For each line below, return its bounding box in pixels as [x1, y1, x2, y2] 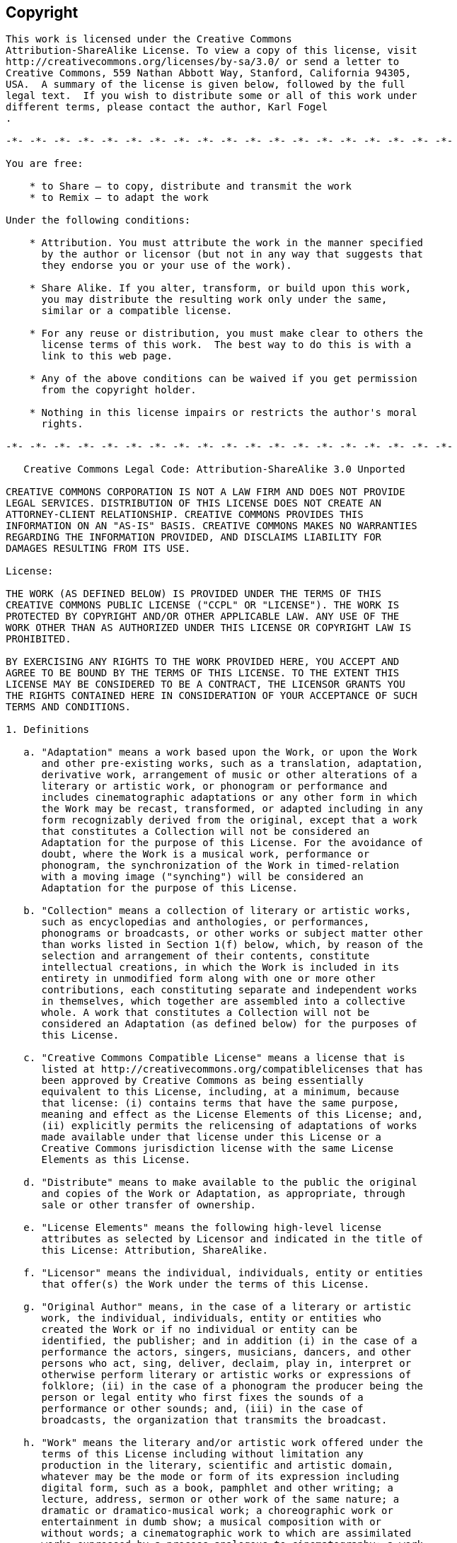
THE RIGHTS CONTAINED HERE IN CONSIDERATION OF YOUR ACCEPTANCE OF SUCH [6, 690, 417, 702]
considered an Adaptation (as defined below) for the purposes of [41, 1018, 417, 1030]
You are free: [6, 158, 83, 170]
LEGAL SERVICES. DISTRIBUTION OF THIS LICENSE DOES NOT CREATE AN [6, 497, 382, 509]
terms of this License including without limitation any [41, 1448, 364, 1460]
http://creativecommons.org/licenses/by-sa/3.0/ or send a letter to [6, 56, 400, 68]
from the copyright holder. [41, 384, 197, 396]
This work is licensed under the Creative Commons [6, 33, 292, 45]
